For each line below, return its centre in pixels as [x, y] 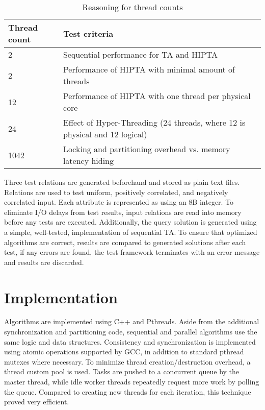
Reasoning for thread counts [132, 7]
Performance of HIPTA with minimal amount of [149, 69]
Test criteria [88, 33]
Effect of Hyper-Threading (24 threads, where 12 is [154, 122]
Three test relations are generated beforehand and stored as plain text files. [122, 182]
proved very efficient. [37, 402]
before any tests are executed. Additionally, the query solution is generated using [130, 222]
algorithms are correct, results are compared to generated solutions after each [125, 242]
